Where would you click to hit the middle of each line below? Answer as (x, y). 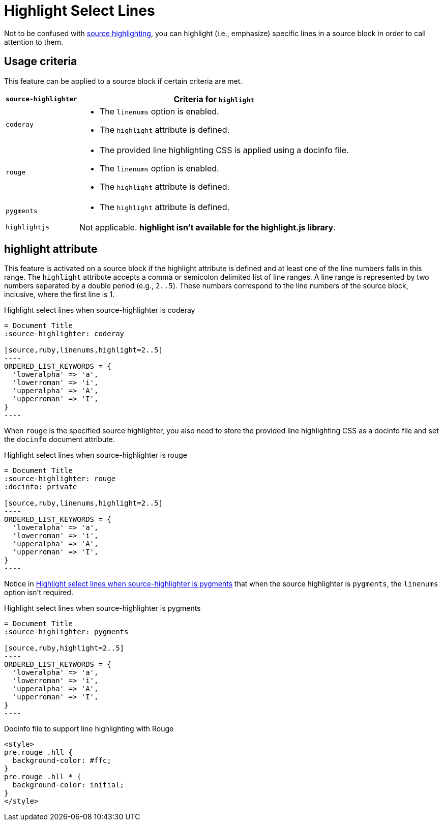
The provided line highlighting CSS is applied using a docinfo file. (224, 150)
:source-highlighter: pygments (66, 632)
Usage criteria (41, 62)
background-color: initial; (68, 785)
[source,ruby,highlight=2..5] (64, 648)
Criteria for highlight (214, 99)
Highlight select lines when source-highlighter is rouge (96, 455)
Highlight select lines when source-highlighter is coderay (100, 310)
